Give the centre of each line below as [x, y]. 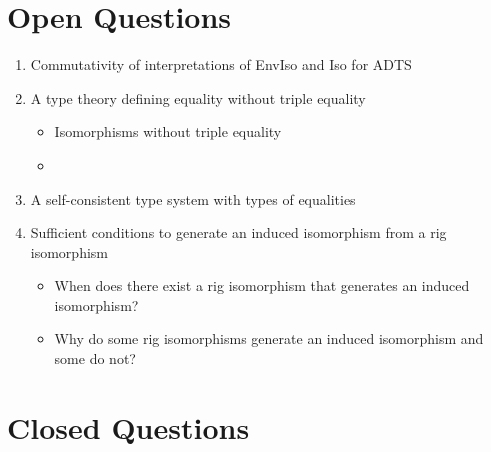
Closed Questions [128, 426]
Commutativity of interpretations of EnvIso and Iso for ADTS [221, 64]
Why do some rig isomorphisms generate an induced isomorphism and [269, 338]
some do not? [95, 358]
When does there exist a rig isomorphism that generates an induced [262, 285]
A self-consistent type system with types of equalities [193, 198]
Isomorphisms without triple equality [168, 131]
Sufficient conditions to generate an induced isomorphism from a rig [238, 232]
